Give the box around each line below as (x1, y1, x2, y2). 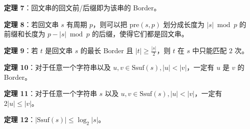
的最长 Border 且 (80, 45, 133, 56)
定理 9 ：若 (4, 45, 38, 56)
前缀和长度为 (4, 29, 45, 39)
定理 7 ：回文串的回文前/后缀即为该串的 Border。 (4, 2, 161, 12)
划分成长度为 (163, 19, 205, 29)
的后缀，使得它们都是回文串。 (92, 29, 189, 39)
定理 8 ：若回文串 (4, 19, 59, 29)
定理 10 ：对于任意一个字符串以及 (4, 62, 111, 72)
